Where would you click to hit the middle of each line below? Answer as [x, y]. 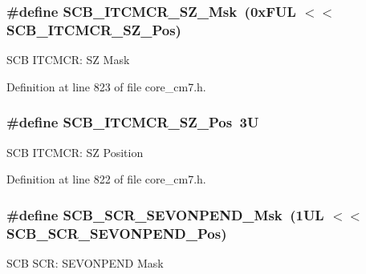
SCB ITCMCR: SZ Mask [68, 60]
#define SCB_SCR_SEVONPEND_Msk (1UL [165, 214]
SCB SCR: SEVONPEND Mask [85, 262]
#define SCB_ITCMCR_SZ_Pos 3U [133, 122]
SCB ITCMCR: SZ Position [75, 152]
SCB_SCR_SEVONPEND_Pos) [117, 233]
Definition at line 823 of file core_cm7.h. [106, 86]
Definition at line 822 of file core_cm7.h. [106, 179]
